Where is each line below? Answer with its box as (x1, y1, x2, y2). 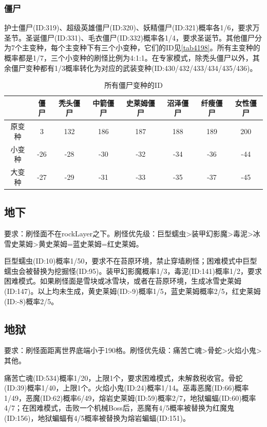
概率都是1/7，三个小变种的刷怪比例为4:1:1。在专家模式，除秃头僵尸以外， (4, 52, 253, 63)
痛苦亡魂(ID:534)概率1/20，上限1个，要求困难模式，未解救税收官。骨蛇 (4, 372, 243, 383)
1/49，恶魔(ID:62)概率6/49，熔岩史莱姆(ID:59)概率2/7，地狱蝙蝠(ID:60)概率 (4, 392, 256, 403)
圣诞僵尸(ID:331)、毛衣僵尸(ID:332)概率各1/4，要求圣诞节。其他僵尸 (25, 32, 255, 43)
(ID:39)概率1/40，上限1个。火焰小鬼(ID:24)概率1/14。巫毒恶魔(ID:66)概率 (4, 382, 249, 393)
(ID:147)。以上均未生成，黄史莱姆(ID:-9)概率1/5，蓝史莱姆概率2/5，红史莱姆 (4, 285, 261, 296)
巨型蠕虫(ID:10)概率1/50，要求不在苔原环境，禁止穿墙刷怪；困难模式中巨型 (4, 255, 257, 266)
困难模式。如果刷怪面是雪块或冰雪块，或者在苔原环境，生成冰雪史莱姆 (4, 275, 241, 286)
